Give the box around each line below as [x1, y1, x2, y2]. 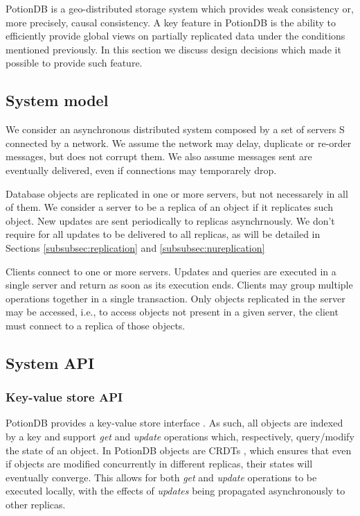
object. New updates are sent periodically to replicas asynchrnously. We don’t [6, 213, 335, 227]
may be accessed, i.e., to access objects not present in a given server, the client [6, 304, 339, 319]
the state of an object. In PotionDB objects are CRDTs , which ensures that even [6, 442, 352, 457]
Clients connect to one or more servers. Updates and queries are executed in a [6, 264, 336, 278]
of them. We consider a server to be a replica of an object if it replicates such [6, 200, 333, 214]
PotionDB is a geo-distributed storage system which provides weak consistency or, [6, 1, 354, 15]
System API [6, 352, 95, 373]
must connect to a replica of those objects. [6, 318, 186, 332]
